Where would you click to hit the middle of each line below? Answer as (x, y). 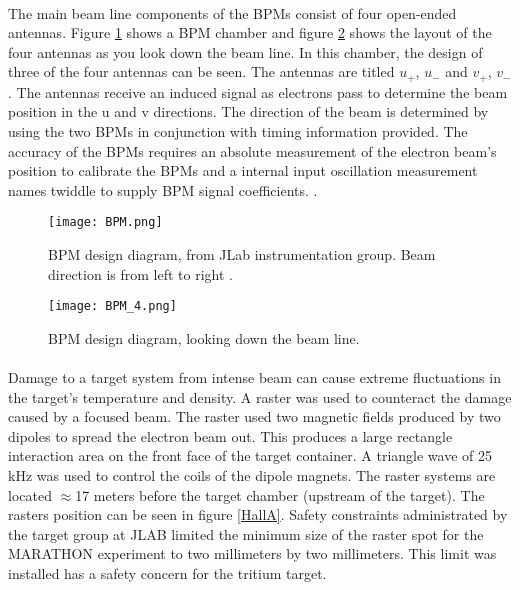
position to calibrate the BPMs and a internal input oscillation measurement (243, 170)
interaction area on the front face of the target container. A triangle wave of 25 (250, 455)
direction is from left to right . (140, 273)
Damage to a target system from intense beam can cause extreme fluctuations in (254, 377)
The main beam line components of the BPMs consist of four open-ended (232, 12)
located (30, 494)
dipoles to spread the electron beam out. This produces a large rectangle (230, 435)
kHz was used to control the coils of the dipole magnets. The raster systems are (252, 475)
